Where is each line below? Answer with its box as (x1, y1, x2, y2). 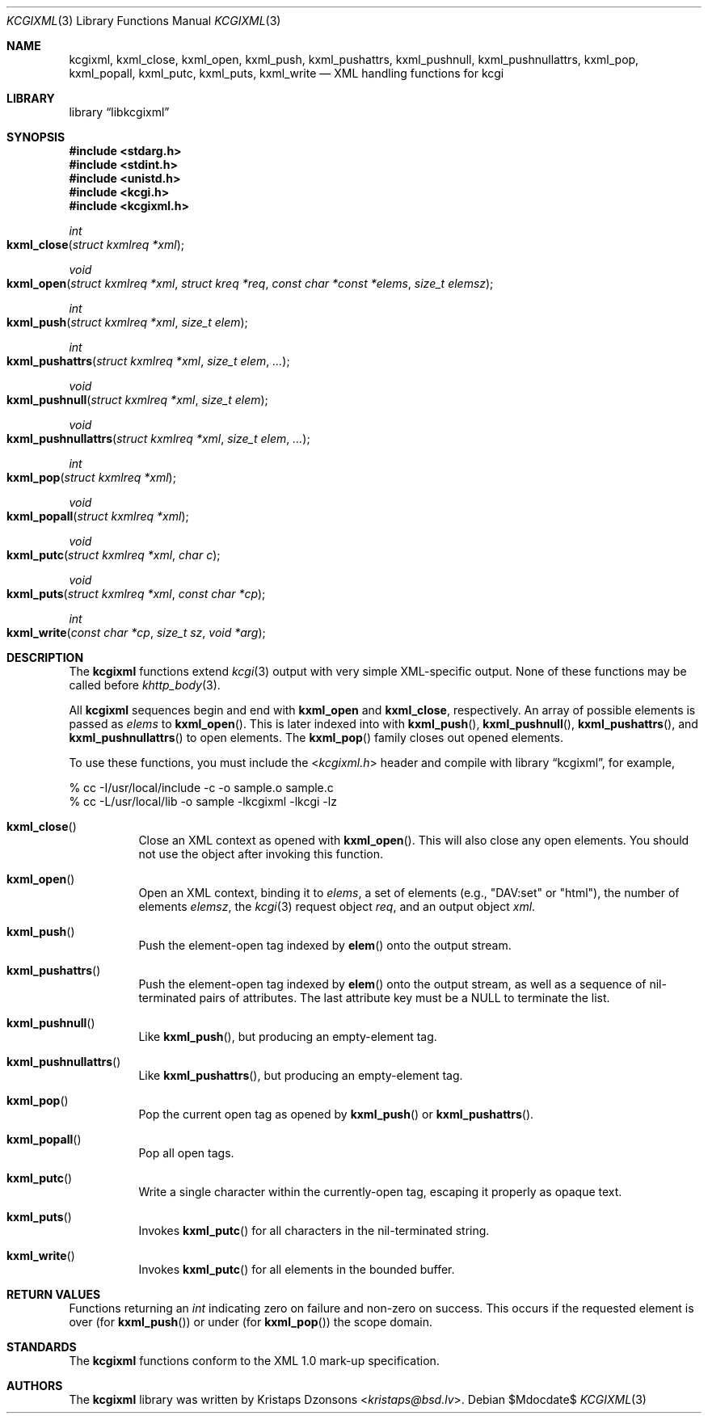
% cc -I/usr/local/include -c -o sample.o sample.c (69, 781, 334, 794)
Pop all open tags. (138, 1146, 234, 1160)
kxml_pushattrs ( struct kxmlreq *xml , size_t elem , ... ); (6, 354, 290, 368)
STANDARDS (6, 1340, 77, 1354)
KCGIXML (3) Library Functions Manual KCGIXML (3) (6, 14, 281, 27)
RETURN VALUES (6, 1287, 101, 1301)
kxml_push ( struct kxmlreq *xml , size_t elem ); (6, 315, 248, 329)
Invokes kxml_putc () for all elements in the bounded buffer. (138, 1262, 455, 1276)
